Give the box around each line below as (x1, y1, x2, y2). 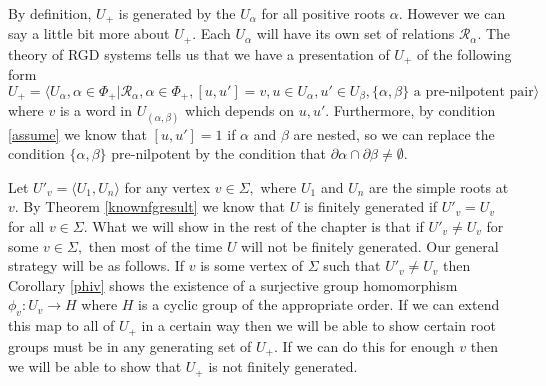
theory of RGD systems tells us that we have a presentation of (8, 43, 390, 64)
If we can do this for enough (282, 335, 455, 356)
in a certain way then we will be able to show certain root (141, 315, 496, 336)
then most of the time (88, 235, 223, 256)
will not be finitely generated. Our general (241, 235, 499, 256)
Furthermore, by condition (333, 100, 496, 121)
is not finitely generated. (208, 356, 358, 377)
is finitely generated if (303, 196, 438, 217)
